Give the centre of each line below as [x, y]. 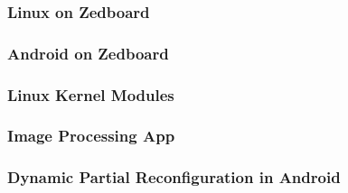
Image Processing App [91, 136]
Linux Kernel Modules [91, 94]
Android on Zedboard [88, 53]
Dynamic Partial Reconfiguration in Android [174, 177]
